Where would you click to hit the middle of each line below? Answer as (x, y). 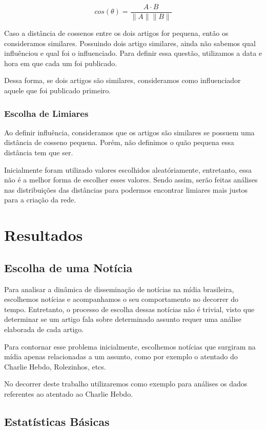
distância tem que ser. (39, 152)
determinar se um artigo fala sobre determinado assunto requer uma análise (123, 319)
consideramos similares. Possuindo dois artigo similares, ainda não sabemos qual (130, 43)
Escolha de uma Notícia (68, 267)
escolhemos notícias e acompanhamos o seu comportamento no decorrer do (121, 299)
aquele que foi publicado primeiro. (58, 90)
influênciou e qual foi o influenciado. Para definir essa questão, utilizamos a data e (133, 53)
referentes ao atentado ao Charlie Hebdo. (69, 393)
